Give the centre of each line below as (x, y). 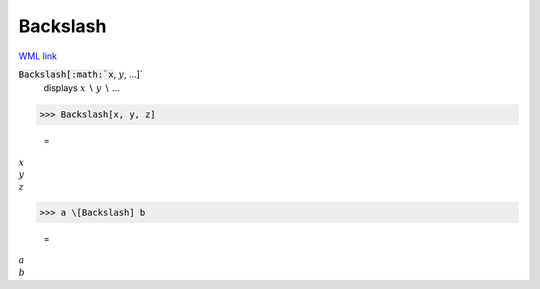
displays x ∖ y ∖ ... (81, 88)
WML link (38, 56)
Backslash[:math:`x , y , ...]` (81, 74)
